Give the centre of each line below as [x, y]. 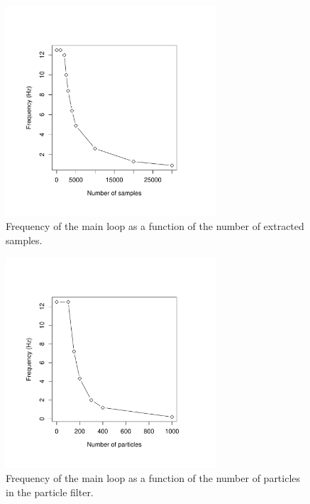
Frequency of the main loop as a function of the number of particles [153, 477]
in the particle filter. [50, 492]
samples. [24, 240]
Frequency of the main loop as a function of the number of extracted [155, 226]
